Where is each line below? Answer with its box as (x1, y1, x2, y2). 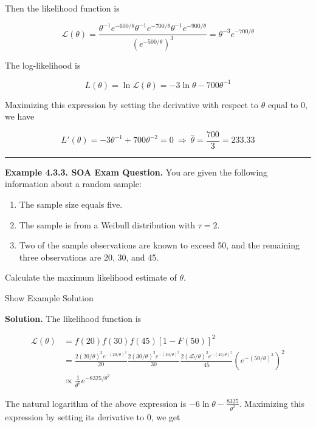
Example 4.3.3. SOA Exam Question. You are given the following (5, 165, 268, 178)
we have (5, 110, 35, 123)
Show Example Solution (5, 292, 94, 304)
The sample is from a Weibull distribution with (19, 218, 196, 231)
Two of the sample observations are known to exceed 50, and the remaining (19, 239, 300, 251)
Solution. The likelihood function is (5, 312, 142, 324)
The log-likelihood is (5, 58, 81, 71)
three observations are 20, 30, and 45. (19, 250, 159, 263)
